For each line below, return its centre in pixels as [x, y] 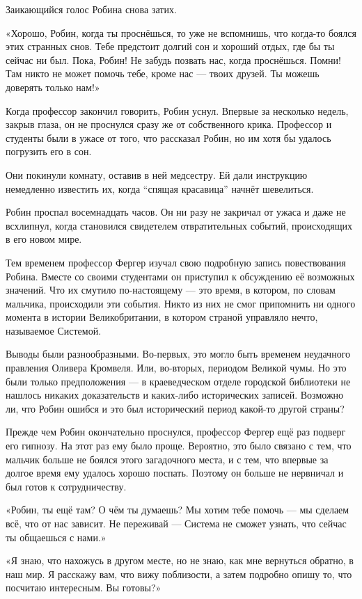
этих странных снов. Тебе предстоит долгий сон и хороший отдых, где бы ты [170, 46]
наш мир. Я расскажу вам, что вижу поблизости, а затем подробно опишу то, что [179, 574]
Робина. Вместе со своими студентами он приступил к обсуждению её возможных [180, 276]
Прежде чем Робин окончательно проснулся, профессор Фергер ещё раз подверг [176, 432]
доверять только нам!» [53, 87]
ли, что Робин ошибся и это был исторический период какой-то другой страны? [175, 408]
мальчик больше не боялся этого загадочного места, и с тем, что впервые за [167, 459]
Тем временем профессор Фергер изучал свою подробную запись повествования [176, 262]
